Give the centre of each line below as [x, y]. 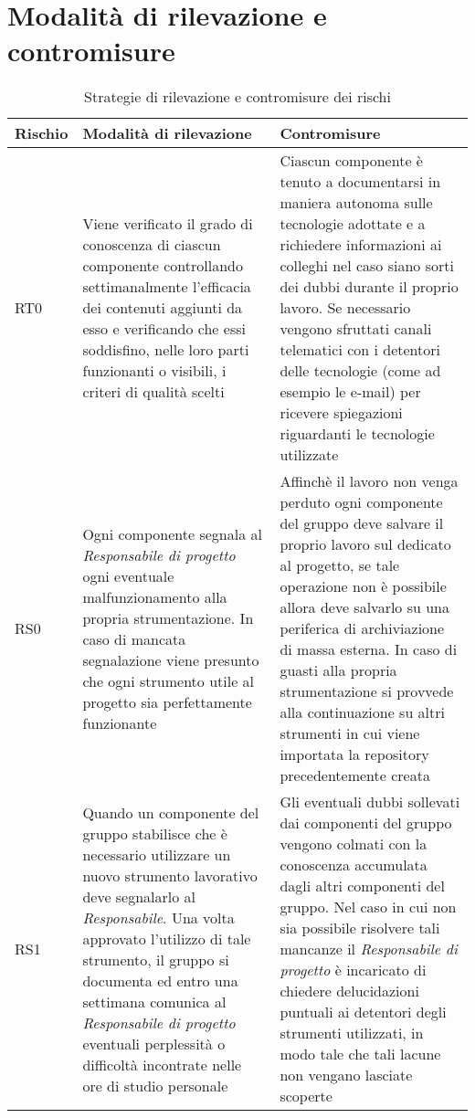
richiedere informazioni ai [361, 245]
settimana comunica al [154, 1001]
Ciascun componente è [351, 161]
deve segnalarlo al [139, 896]
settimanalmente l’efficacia [167, 287]
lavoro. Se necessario [345, 308]
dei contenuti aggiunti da [163, 308]
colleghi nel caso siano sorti [367, 266]
